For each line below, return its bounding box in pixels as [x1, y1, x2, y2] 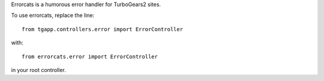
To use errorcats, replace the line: [11, 12, 95, 19]
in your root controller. [11, 66, 66, 73]
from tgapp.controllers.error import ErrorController [22, 26, 183, 32]
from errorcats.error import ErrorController [22, 53, 158, 60]
